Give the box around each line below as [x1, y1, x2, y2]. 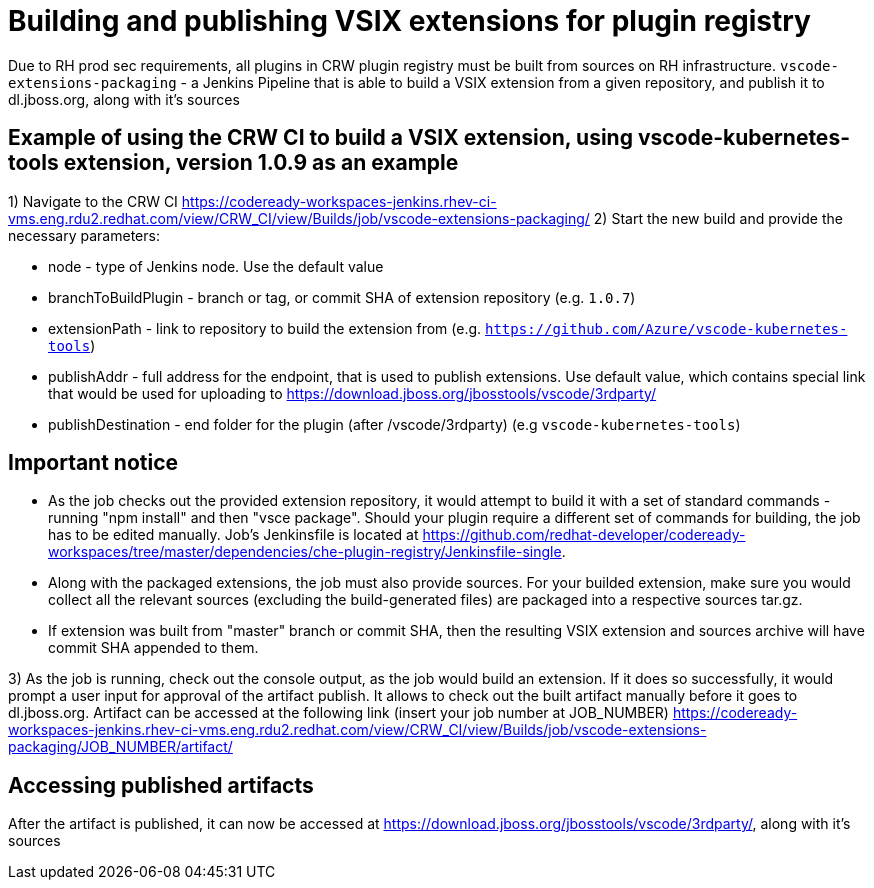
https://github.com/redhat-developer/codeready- [422, 526, 746, 544]
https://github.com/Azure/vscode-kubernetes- [485, 320, 848, 337]
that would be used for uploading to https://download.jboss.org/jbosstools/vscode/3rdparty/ [48, 384, 657, 402]
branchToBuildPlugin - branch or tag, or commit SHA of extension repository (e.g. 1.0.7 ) [48, 288, 636, 306]
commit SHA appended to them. [48, 639, 259, 657]
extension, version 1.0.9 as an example [63, 150, 459, 176]
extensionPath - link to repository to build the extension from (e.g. [48, 319, 482, 337]
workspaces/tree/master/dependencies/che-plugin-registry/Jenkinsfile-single [48, 543, 562, 561]
